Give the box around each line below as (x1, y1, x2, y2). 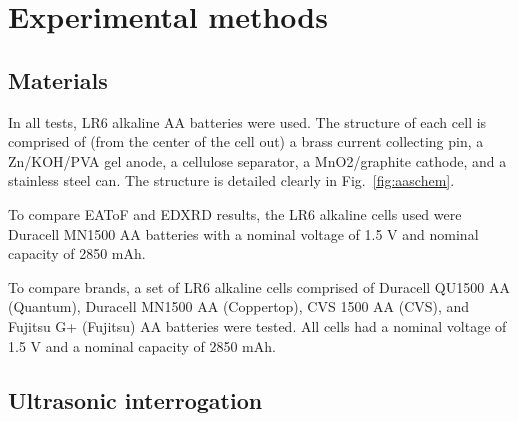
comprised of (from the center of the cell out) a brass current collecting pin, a (8, 131, 484, 152)
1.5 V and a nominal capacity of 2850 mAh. (8, 335, 276, 356)
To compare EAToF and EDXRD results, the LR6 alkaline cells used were (8, 203, 462, 224)
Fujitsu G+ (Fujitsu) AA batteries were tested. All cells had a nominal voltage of (8, 315, 507, 336)
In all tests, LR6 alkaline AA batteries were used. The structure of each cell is (8, 111, 487, 132)
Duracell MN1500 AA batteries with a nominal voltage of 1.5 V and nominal (8, 223, 479, 244)
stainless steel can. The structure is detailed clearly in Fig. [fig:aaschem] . (8, 170, 455, 191)
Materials (8, 64, 108, 95)
